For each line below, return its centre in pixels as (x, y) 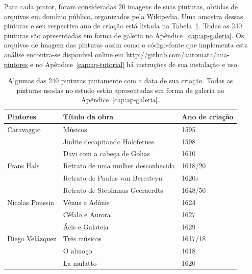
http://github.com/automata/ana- (178, 54)
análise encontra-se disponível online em (64, 54)
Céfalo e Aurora (87, 214)
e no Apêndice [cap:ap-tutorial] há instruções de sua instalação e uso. (135, 64)
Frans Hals (24, 166)
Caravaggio (24, 129)
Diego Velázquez (32, 239)
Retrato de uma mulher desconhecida (119, 166)
